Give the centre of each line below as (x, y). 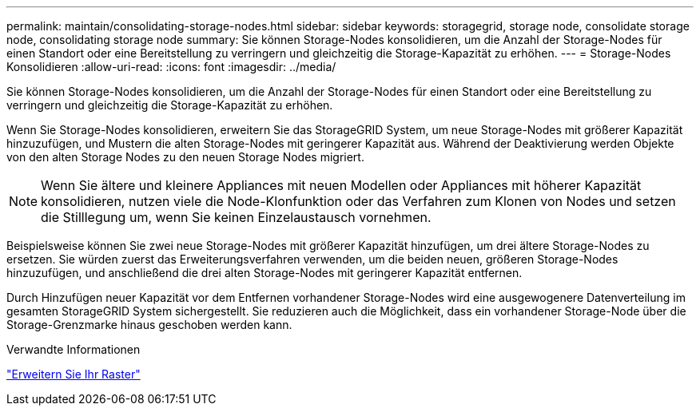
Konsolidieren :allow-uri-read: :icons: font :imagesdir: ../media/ (171, 67)
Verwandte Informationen (74, 349)
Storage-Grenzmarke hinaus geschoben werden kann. (149, 325)
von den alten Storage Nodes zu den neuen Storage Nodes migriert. (185, 157)
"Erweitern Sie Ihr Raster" (74, 374)
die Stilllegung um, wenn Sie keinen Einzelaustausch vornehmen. (236, 217)
